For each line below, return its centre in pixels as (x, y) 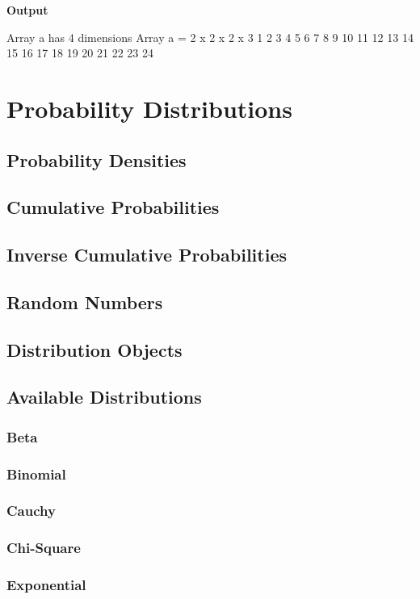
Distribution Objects (94, 349)
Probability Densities (97, 159)
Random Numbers (85, 302)
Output (27, 10)
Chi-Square (44, 548)
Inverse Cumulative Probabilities (147, 255)
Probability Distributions (149, 108)
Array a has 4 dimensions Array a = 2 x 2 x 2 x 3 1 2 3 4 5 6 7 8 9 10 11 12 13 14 (210, 37)
